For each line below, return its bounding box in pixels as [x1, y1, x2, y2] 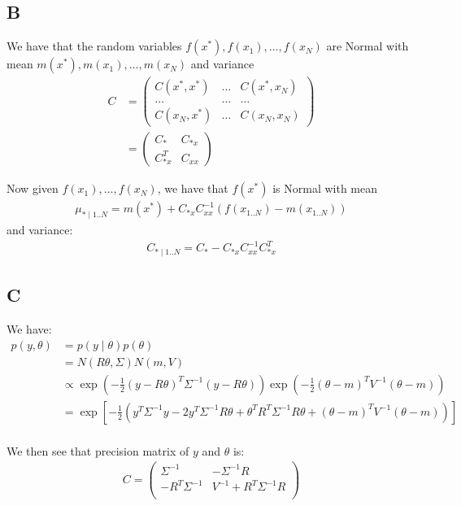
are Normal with [326, 37, 409, 55]
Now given [7, 180, 59, 197]
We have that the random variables [7, 37, 182, 55]
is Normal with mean [272, 180, 377, 197]
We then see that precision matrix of [7, 442, 189, 459]
